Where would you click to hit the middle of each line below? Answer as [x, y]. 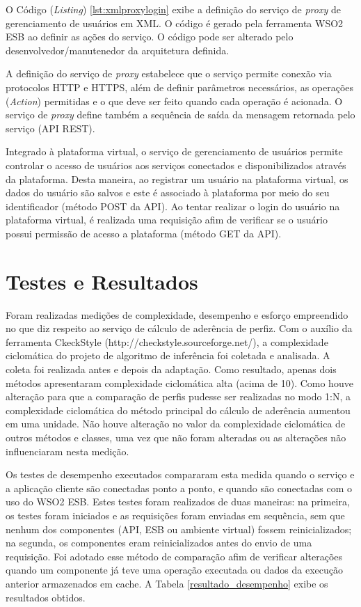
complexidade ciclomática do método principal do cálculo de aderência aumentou [178, 410]
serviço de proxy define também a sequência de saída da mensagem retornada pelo [180, 115]
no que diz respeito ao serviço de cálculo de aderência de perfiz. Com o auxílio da [179, 328]
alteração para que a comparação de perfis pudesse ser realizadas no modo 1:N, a [178, 396]
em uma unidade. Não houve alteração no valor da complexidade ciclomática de [176, 424]
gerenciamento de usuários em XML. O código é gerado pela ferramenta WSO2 [175, 23]
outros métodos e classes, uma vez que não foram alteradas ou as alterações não [176, 437]
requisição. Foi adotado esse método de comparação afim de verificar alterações [174, 556]
